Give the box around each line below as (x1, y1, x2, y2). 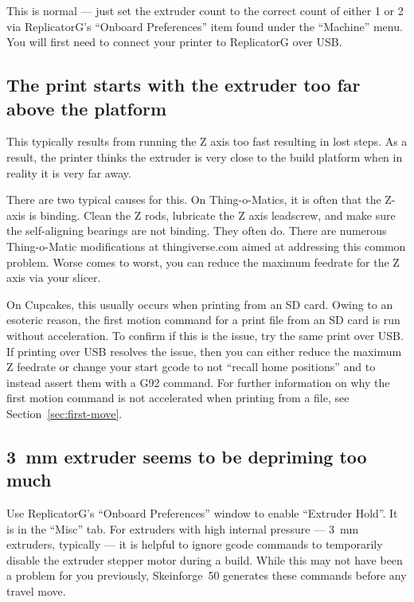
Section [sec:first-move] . (6, 405, 123, 421)
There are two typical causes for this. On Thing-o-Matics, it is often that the (6, 191, 381, 208)
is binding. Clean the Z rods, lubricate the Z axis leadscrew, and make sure (29, 206, 396, 223)
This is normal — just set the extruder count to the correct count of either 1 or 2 (6, 2, 404, 18)
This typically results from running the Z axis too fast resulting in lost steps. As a (6, 133, 408, 150)
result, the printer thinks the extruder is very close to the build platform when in (6, 148, 403, 165)
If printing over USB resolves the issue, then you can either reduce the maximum (6, 342, 402, 359)
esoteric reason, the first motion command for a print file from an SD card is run (6, 311, 400, 328)
